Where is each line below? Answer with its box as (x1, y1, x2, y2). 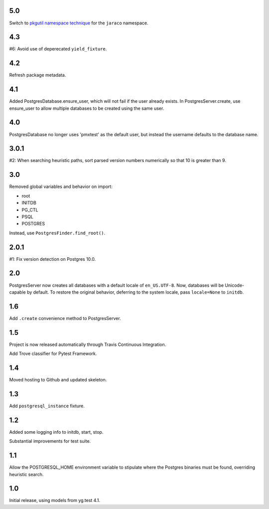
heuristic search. (9, 471, 44, 477)
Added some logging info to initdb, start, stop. (9, 429, 104, 435)
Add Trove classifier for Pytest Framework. (9, 350, 97, 356)
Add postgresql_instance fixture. (9, 403, 85, 409)
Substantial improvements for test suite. (9, 438, 91, 444)
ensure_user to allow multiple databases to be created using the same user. (9, 105, 164, 111)
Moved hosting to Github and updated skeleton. (9, 377, 107, 382)
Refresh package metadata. (9, 72, 66, 78)
